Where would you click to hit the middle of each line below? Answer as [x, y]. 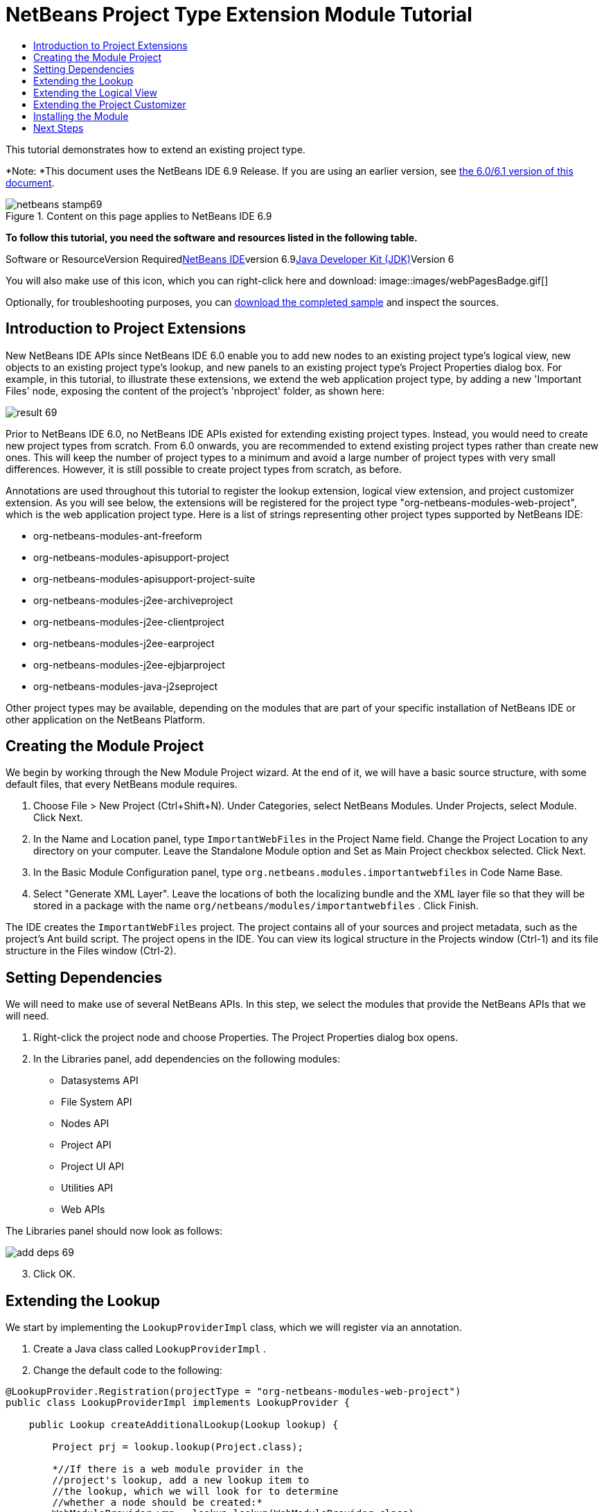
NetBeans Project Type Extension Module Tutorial [239, 15]
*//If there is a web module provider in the [178, 1469]
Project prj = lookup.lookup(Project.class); [178, 1447]
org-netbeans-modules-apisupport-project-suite [144, 578]
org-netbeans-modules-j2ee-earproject [124, 643]
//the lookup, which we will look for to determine [195, 1492]
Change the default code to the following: [128, 1371]
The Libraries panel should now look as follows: [114, 1231]
